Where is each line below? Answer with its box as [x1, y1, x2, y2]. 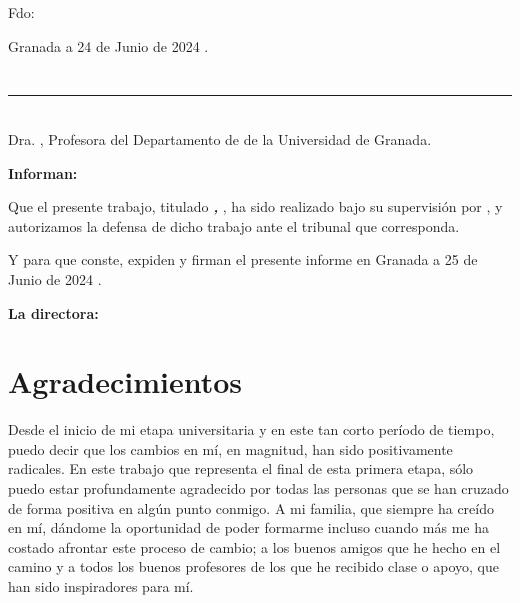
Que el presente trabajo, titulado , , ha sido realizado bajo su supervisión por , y [8, 196, 503, 217]
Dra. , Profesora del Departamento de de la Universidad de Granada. [8, 128, 432, 149]
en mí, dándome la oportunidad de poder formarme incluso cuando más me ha [8, 517, 489, 538]
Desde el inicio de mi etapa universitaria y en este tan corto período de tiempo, [8, 419, 495, 440]
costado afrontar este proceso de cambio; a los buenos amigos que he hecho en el [8, 536, 501, 557]
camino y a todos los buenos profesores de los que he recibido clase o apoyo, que [8, 556, 499, 577]
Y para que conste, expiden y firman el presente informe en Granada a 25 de [8, 249, 478, 270]
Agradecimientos [8, 361, 243, 402]
